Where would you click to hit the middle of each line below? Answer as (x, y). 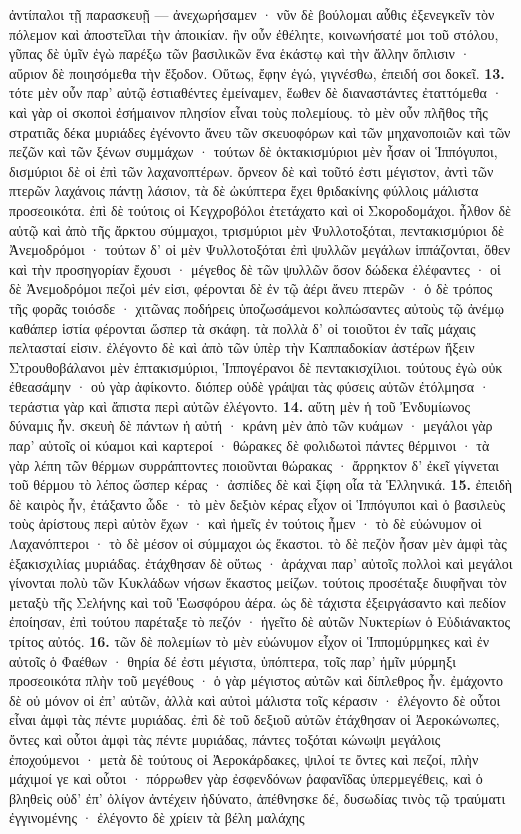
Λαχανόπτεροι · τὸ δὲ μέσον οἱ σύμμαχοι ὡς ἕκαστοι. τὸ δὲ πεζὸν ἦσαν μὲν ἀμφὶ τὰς (258, 543)
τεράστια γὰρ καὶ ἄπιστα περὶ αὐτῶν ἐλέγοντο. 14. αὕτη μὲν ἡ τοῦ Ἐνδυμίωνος (240, 405)
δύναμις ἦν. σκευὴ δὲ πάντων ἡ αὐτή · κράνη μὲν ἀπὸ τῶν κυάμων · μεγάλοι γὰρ (251, 425)
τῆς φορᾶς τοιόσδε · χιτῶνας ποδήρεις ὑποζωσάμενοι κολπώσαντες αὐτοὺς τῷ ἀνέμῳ (256, 307)
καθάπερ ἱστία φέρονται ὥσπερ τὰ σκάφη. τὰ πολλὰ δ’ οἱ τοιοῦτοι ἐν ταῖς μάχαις (242, 327)
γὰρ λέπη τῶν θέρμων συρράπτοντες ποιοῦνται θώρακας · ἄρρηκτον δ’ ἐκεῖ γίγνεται (254, 464)
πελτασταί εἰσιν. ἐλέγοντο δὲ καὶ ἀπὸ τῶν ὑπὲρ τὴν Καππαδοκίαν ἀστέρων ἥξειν (242, 347)
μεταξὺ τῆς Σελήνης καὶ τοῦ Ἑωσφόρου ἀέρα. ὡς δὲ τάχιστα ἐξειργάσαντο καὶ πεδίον (257, 601)
